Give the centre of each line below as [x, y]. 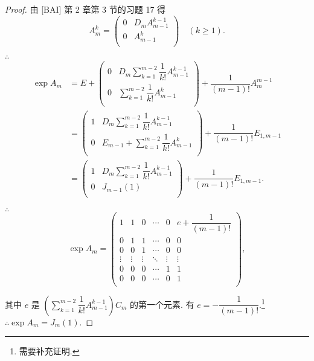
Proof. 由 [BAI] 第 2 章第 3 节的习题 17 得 [85, 9]
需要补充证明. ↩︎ [49, 351]
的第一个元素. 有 [162, 304]
